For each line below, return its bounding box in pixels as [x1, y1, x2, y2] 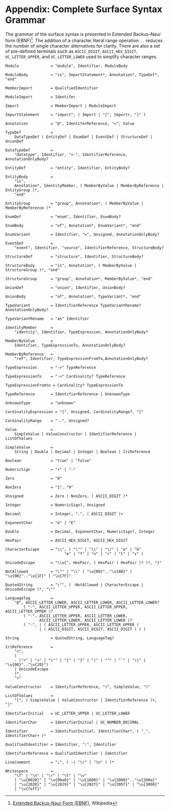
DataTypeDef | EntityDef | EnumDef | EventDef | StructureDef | [14, 134, 153, 139]
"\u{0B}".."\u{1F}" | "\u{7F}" [5, 573, 71, 578]
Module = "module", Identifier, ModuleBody [5, 63, 128, 68]
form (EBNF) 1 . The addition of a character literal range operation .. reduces [5, 36, 163, 44]
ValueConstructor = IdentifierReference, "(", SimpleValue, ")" [5, 684, 151, 689]
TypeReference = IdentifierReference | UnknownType [5, 391, 130, 396]
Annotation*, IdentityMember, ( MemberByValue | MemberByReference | [14, 183, 164, 188]
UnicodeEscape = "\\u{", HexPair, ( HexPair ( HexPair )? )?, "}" [5, 560, 162, 565]
